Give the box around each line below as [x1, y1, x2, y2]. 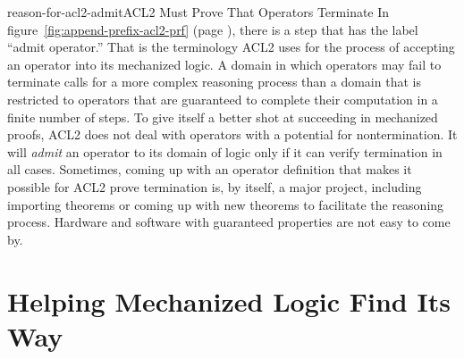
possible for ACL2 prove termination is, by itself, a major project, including [7, 177, 422, 196]
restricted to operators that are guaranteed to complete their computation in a [7, 89, 438, 108]
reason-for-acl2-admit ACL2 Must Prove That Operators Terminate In [7, 3, 390, 21]
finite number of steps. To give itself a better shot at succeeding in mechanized [7, 107, 438, 126]
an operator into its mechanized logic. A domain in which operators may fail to [7, 54, 442, 73]
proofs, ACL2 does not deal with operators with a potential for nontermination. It [7, 125, 458, 144]
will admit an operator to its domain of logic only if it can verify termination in [7, 142, 443, 161]
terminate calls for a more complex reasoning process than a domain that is [7, 72, 421, 91]
